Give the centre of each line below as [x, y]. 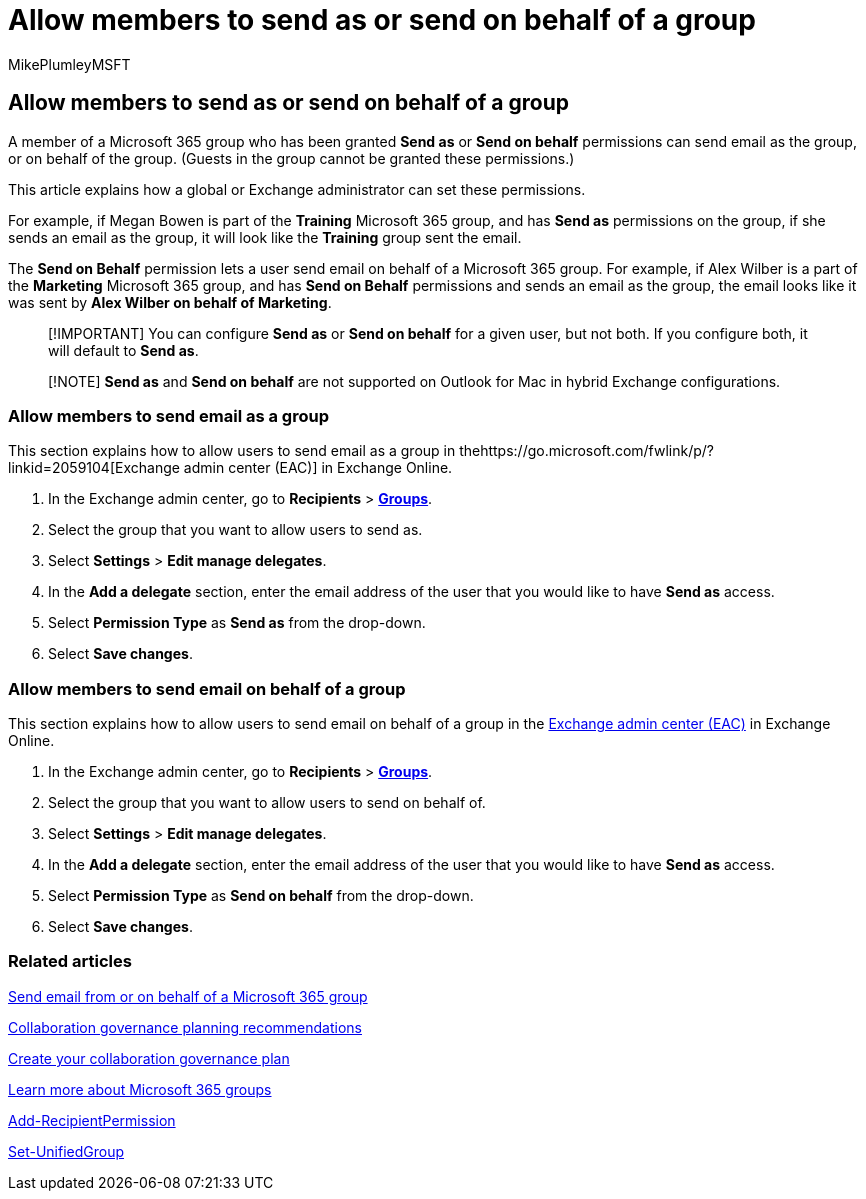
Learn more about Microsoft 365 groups [140, 1089]
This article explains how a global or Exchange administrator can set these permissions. [297, 189]
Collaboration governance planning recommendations [185, 1027]
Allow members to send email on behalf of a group [207, 688]
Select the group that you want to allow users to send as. [235, 530]
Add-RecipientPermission [92, 1120]
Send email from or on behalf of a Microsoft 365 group [188, 996]
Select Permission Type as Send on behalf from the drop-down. [261, 896]
